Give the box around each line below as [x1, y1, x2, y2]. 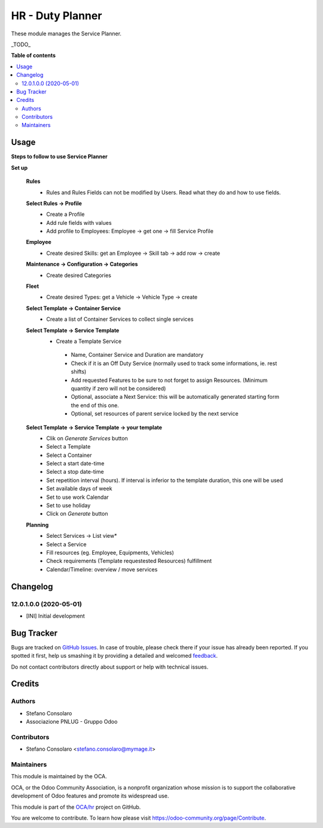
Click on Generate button [46, 510, 108, 517]
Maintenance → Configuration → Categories [26, 261, 138, 268]
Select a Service [46, 540, 87, 548]
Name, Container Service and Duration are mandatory [71, 351, 203, 359]
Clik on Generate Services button [46, 435, 128, 442]
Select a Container [46, 451, 92, 459]
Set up [11, 164, 28, 171]
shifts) [71, 368, 87, 375]
